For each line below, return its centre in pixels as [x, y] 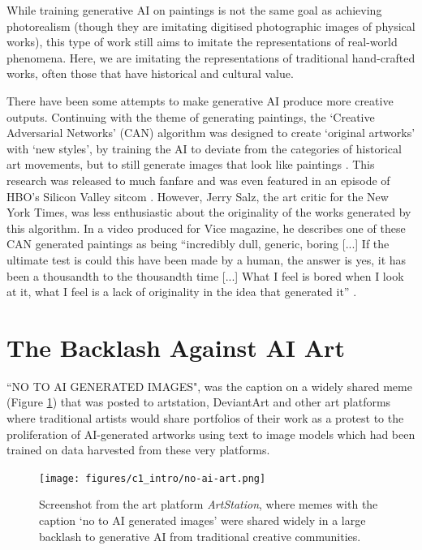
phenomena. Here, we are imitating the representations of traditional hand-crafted [211, 57]
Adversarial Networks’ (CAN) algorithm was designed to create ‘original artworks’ [211, 133]
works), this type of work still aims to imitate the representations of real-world [202, 42]
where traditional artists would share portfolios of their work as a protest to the [205, 418]
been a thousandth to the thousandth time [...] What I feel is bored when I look [205, 275]
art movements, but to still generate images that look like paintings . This [191, 164]
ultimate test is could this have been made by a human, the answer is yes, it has [207, 259]
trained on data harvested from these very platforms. [138, 450]
